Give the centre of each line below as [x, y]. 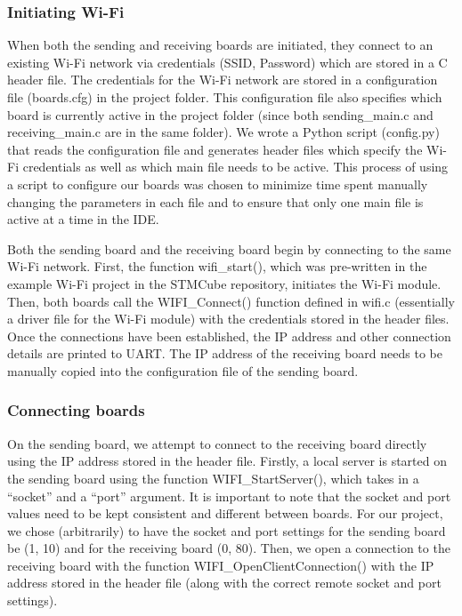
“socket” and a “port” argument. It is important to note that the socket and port [229, 496]
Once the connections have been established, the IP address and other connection [229, 336]
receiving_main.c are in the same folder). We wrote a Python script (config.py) [223, 132]
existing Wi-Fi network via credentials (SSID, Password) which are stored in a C [227, 62]
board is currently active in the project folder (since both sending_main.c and [220, 114]
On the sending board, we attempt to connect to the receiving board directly [217, 443]
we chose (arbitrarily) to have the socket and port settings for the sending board [227, 530]
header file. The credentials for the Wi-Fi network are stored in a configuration [223, 80]
